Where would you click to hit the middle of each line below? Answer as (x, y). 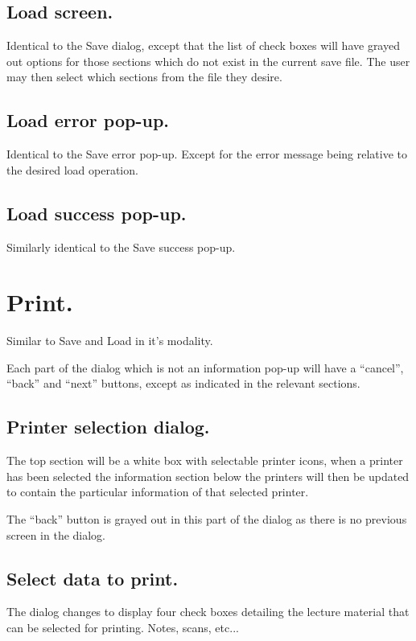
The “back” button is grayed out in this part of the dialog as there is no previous (207, 519)
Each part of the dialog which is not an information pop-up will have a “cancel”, (205, 367)
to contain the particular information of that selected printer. (158, 492)
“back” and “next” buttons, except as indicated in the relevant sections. (183, 383)
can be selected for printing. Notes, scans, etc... (123, 628)
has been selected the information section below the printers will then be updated (208, 476)
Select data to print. (93, 578)
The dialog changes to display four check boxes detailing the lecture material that (208, 612)
